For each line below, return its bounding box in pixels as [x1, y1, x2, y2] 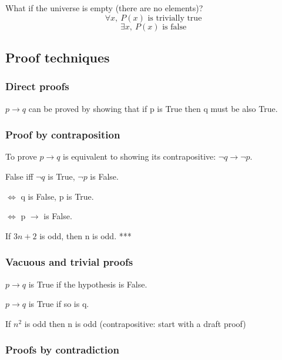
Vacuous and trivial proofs [5, 255, 133, 269]
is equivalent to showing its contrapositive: [63, 150, 216, 163]
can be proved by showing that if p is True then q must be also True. [28, 102, 278, 114]
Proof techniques [5, 48, 110, 66]
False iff [5, 170, 33, 182]
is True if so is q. [28, 298, 89, 310]
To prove [5, 150, 37, 163]
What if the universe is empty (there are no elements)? [5, 2, 203, 14]
